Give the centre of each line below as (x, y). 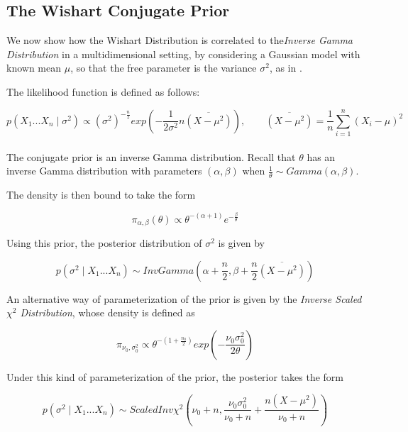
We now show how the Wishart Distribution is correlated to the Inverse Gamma (180, 40)
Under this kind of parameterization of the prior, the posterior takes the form (175, 376)
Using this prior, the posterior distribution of (104, 243)
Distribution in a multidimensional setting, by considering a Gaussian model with (183, 54)
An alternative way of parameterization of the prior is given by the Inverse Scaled (184, 298)
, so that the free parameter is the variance (164, 68)
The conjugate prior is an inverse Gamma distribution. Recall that (151, 156)
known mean (34, 68)
